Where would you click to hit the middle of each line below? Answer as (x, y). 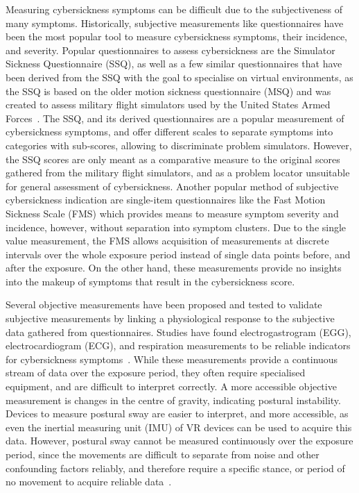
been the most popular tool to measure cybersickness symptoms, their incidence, (176, 36)
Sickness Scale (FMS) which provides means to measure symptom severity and (172, 213)
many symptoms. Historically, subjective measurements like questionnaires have (175, 23)
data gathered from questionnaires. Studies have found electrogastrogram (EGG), (178, 332)
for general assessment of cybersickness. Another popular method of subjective (172, 186)
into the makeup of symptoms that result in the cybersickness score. (150, 281)
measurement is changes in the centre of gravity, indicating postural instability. (173, 400)
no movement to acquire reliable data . (89, 482)
